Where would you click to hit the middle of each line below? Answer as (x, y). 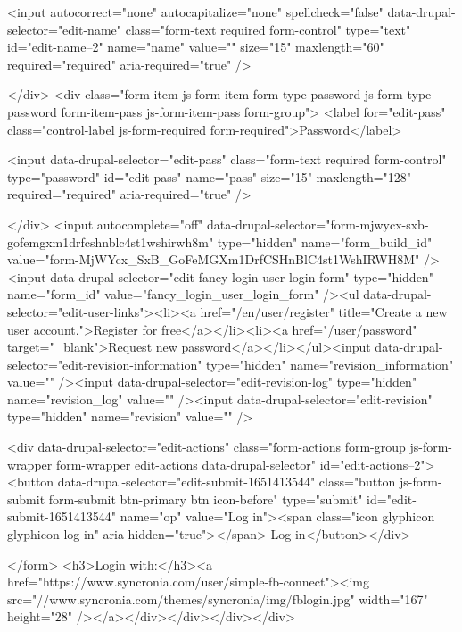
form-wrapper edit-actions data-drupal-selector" (186, 464)
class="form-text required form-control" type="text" (268, 29)
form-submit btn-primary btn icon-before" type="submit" (206, 499)
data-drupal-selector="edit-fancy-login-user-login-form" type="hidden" (242, 276)
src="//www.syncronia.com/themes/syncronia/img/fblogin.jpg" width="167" (218, 599)
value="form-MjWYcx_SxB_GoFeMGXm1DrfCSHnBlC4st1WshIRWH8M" (214, 259)
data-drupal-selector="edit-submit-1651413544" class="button (227, 482)
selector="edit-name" (65, 29)
